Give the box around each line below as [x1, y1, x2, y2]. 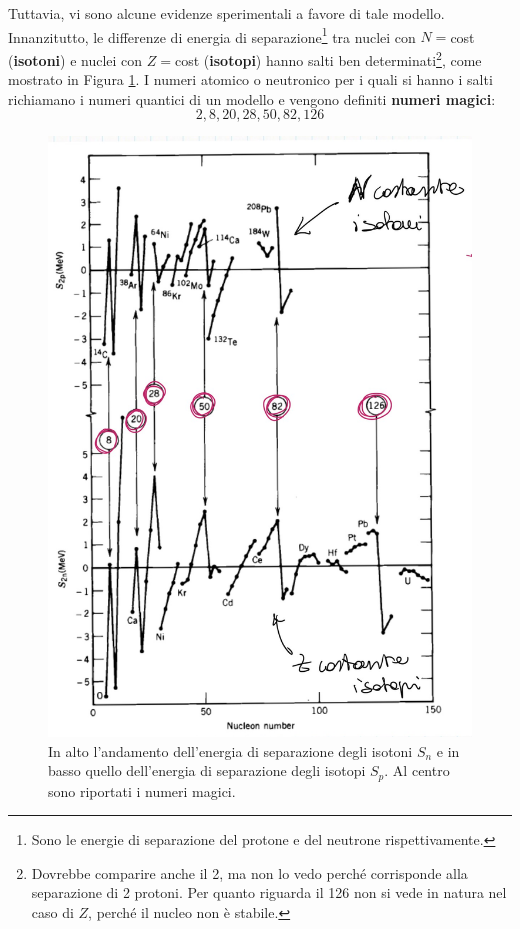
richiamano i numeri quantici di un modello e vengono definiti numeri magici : [8, 88, 496, 109]
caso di [31, 902, 74, 923]
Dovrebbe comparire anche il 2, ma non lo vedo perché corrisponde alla [31, 862, 468, 883]
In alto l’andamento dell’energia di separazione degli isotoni [48, 740, 413, 761]
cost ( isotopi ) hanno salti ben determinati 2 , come [174, 46, 482, 70]
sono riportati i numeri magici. [48, 780, 236, 801]
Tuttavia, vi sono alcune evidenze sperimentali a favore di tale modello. [8, 3, 445, 23]
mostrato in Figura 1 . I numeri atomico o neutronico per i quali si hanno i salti [8, 69, 493, 90]
